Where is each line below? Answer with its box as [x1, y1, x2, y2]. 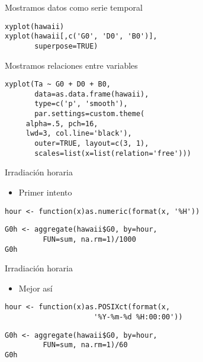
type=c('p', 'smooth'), [34, 100, 128, 108]
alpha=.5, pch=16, [25, 119, 98, 128]
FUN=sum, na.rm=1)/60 [43, 341, 128, 350]
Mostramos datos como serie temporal [5, 1, 143, 13]
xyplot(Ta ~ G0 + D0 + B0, [5, 80, 111, 89]
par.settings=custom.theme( [34, 110, 145, 118]
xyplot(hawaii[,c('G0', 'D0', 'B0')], [5, 32, 157, 41]
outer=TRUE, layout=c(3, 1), [34, 139, 149, 148]
